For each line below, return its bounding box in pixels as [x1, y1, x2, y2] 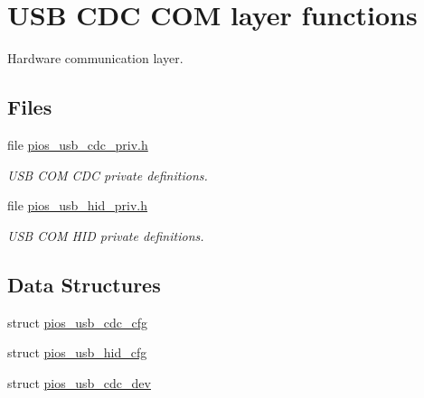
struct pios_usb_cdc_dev [7, 373, 151, 392]
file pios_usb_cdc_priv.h [7, 134, 148, 153]
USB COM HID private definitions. [7, 226, 204, 245]
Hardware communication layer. [7, 49, 184, 68]
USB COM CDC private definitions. [7, 165, 208, 184]
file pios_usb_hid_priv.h [7, 196, 148, 215]
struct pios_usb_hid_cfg [7, 343, 147, 362]
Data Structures [7, 270, 161, 298]
